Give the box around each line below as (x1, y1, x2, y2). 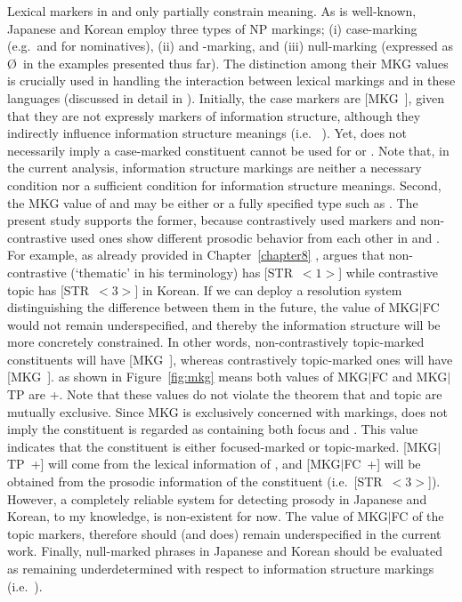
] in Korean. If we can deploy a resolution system (134, 280, 402, 299)
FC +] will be (344, 454, 421, 473)
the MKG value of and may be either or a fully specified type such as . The (7, 193, 418, 212)
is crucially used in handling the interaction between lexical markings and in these (7, 71, 456, 90)
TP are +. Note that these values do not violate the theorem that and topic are (7, 385, 442, 404)
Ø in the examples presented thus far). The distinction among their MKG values (7, 53, 449, 72)
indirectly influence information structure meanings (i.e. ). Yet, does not (7, 124, 407, 142)
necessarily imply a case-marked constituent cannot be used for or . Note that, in (7, 140, 450, 159)
